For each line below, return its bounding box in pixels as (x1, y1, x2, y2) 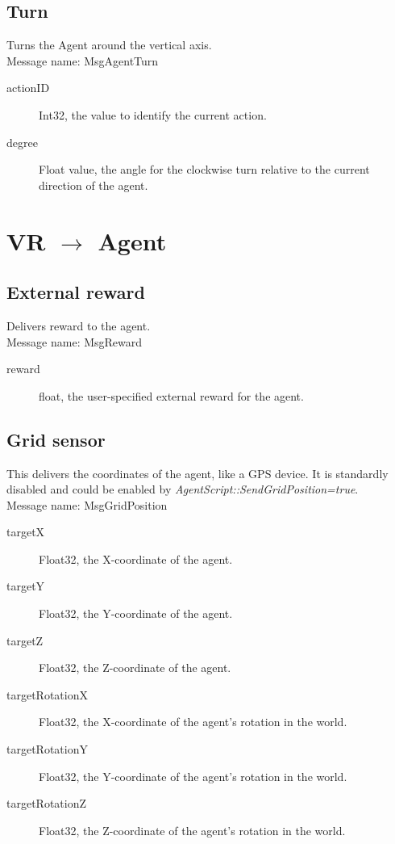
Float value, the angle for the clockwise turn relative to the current (39, 161, 370, 178)
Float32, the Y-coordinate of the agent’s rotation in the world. (39, 767, 347, 784)
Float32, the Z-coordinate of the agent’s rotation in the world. (39, 821, 346, 838)
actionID (6, 79, 50, 96)
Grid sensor (6, 426, 106, 451)
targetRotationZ (6, 795, 87, 812)
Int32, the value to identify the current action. (39, 106, 267, 123)
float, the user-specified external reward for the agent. (39, 387, 304, 404)
